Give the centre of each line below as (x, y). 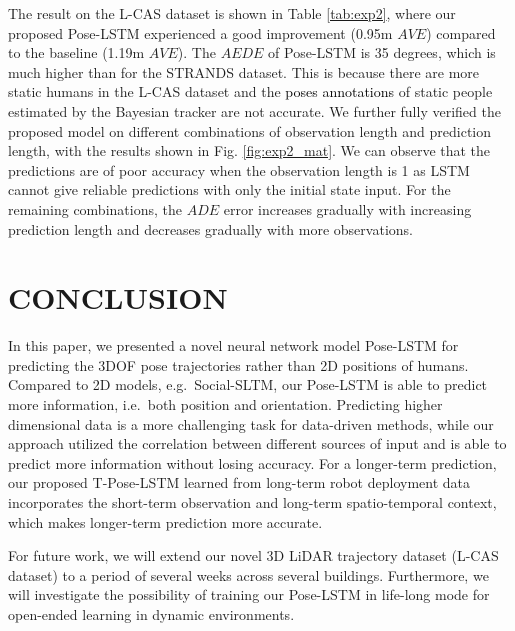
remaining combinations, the (95, 208)
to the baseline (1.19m (76, 52)
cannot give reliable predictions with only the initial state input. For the (229, 189)
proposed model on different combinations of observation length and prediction (250, 130)
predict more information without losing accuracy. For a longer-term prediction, (252, 462)
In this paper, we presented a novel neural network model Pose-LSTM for (233, 345)
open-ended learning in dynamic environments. (151, 613)
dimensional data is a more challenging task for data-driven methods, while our (251, 423)
